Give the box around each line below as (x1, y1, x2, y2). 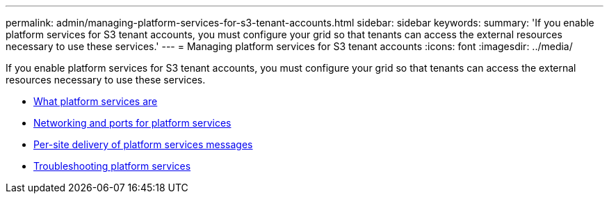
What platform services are (33, 95, 158, 107)
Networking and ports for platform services (33, 117, 232, 129)
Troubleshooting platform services (33, 160, 191, 172)
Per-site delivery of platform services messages (33, 138, 253, 150)
